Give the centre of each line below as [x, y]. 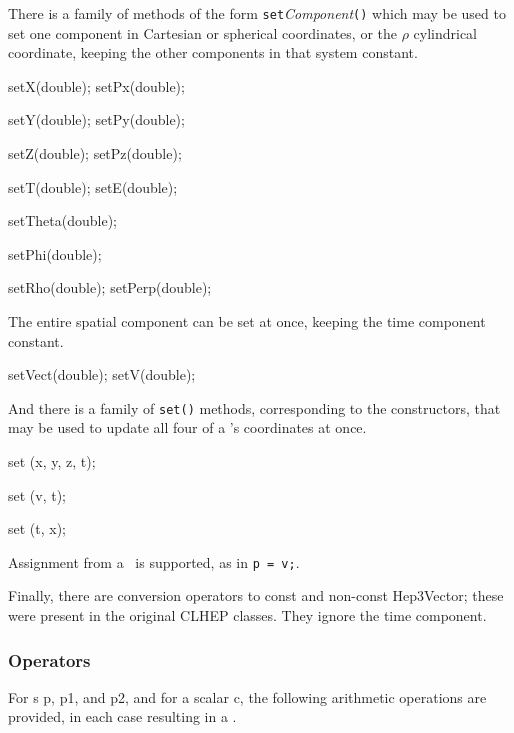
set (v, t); [37, 494]
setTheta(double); [62, 220]
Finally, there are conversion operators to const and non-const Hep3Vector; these [256, 595]
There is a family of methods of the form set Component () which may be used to [257, 13]
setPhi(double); [55, 253]
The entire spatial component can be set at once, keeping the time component [247, 321]
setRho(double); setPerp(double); [110, 287]
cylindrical [445, 32]
